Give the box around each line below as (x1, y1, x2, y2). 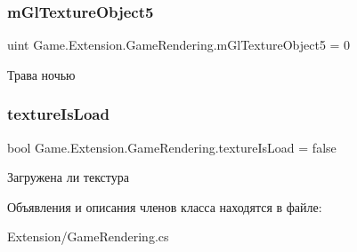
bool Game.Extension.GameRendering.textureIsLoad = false (7, 138, 337, 156)
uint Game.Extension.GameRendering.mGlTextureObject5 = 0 (7, 35, 351, 54)
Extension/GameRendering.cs (7, 227, 169, 246)
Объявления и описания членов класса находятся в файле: (7, 197, 322, 216)
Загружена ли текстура (7, 168, 129, 186)
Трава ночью (7, 65, 76, 83)
